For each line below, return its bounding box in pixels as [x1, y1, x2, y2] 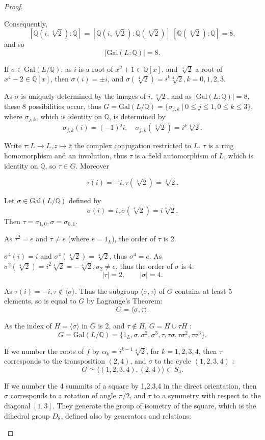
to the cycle [154, 355, 191, 366]
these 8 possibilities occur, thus [4, 100, 101, 111]
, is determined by [109, 111, 166, 122]
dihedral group [4, 410, 50, 421]
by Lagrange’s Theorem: [87, 295, 163, 306]
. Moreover [75, 160, 109, 171]
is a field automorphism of [135, 150, 217, 160]
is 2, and [98, 320, 125, 331]
